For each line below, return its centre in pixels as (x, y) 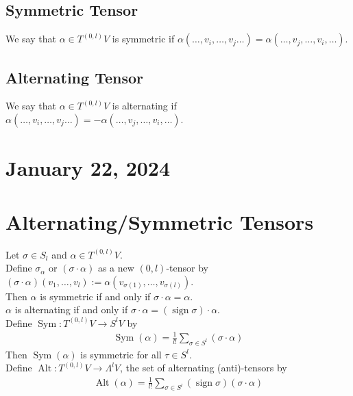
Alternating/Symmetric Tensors (160, 221)
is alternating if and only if (71, 309)
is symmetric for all (121, 354)
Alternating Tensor (74, 77)
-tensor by (187, 268)
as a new (116, 268)
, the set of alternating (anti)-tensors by (204, 368)
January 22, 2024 (88, 168)
